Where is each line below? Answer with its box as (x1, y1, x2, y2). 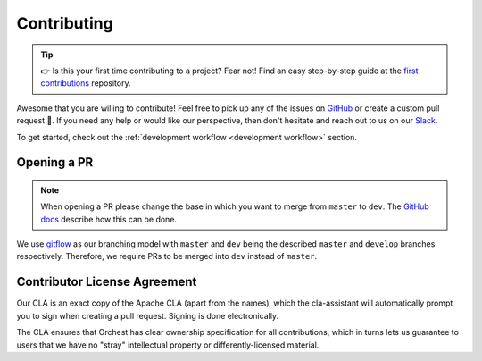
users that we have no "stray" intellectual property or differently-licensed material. (16, 340, 320, 350)
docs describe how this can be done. (40, 214, 178, 224)
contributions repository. (40, 78, 131, 88)
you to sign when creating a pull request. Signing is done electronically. (16, 310, 279, 321)
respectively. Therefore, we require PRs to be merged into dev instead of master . (16, 251, 318, 262)
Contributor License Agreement (16, 274, 197, 290)
